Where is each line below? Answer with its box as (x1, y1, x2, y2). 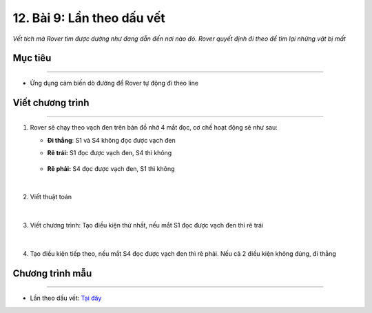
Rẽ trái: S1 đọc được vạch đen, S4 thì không (47, 149, 172, 157)
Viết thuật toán (30, 193, 72, 201)
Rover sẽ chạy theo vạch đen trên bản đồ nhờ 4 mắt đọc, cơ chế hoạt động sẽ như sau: (30, 123, 278, 132)
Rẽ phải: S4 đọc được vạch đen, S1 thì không (47, 164, 175, 172)
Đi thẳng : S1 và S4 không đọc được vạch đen (47, 136, 176, 144)
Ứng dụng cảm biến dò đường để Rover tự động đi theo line (30, 79, 199, 87)
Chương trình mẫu (12, 267, 92, 279)
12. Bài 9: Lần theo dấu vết (12, 10, 165, 26)
